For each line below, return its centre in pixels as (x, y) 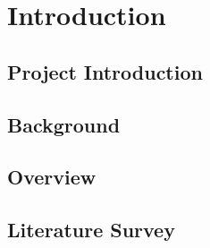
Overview (52, 177)
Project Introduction (105, 71)
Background (64, 124)
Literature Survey (91, 230)
